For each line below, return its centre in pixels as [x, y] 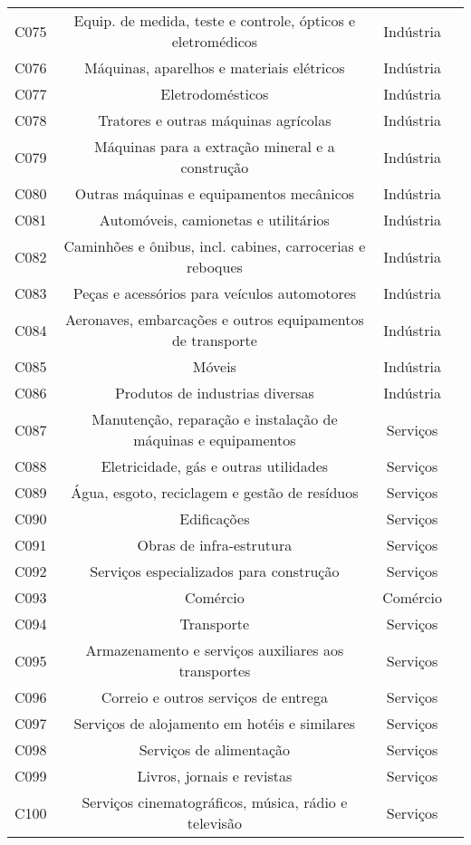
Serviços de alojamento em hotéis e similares [215, 723]
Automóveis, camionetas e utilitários [214, 220]
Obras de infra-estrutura [215, 545]
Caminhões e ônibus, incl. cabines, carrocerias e [215, 246]
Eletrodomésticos [215, 94]
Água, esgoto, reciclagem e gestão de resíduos [215, 492]
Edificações [215, 519]
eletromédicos [215, 41]
